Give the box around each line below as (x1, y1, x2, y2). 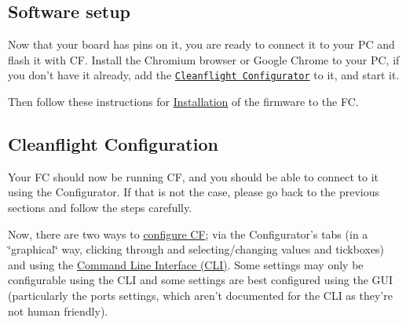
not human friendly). (8, 302, 108, 319)
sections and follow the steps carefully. (8, 199, 192, 216)
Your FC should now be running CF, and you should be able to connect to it (8, 168, 379, 184)
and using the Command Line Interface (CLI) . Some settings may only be (8, 256, 364, 272)
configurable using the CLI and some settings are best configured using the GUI (8, 272, 393, 288)
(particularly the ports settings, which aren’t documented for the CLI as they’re (8, 287, 393, 303)
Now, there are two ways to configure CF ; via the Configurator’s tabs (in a (8, 225, 368, 242)
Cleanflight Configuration (8, 132, 218, 156)
